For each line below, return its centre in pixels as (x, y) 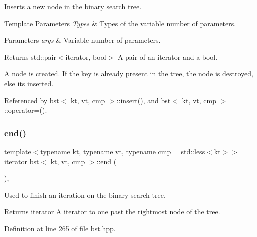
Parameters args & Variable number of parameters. (82, 40)
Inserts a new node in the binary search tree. (73, 6)
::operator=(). (26, 110)
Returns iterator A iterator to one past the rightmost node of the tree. (112, 212)
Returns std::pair (30, 56)
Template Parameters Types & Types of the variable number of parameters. (120, 23)
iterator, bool (86, 56)
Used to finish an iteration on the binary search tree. (85, 195)
